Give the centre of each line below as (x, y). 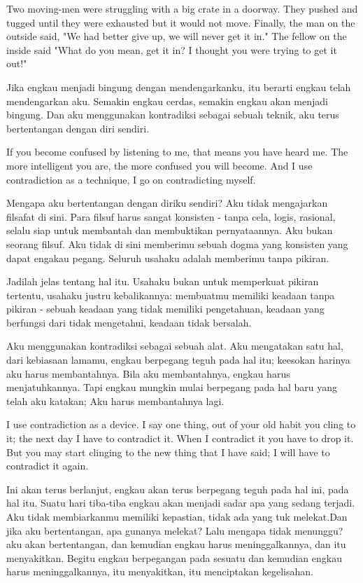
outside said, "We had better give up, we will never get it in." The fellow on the (177, 36)
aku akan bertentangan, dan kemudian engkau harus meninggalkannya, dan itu (176, 544)
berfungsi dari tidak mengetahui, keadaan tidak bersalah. (129, 322)
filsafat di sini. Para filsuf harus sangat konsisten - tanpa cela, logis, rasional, (171, 216)
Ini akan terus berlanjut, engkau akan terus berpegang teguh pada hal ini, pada (178, 489)
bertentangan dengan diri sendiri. (78, 128)
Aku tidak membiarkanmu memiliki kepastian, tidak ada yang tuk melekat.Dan (177, 516)
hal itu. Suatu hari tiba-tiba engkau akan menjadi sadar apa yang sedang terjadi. (181, 503)
